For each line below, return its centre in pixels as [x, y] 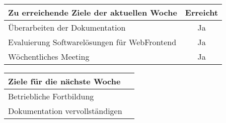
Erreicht [202, 12]
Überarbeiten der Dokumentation [67, 27]
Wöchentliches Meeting [49, 56]
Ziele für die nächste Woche [64, 81]
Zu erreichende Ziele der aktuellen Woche [93, 12]
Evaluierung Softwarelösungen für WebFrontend [92, 42]
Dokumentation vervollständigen [65, 111]
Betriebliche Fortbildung [51, 96]
